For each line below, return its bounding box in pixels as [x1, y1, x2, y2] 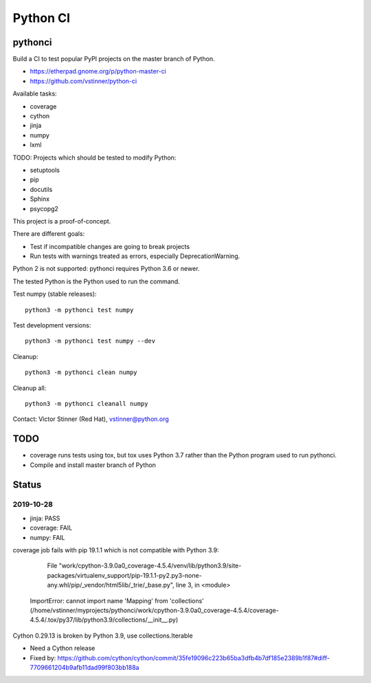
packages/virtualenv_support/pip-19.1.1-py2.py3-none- [47, 571, 202, 579]
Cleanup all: [12, 384, 47, 392]
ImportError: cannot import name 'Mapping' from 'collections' [30, 596, 204, 605]
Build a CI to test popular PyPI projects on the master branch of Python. [12, 55, 216, 63]
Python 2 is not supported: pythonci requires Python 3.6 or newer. [12, 265, 200, 273]
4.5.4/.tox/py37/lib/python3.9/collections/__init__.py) [30, 616, 179, 624]
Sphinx [30, 195, 50, 203]
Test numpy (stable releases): [12, 290, 97, 299]
